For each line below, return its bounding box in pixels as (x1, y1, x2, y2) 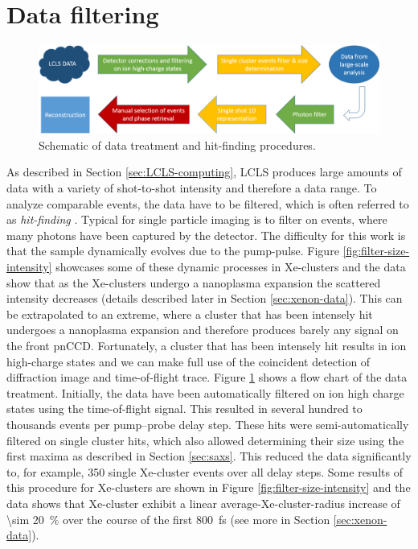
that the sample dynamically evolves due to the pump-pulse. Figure (6, 242, 339, 259)
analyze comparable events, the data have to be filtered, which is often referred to (6, 195, 409, 212)
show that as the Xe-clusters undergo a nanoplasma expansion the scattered (6, 274, 381, 291)
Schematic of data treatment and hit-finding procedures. (39, 136, 316, 153)
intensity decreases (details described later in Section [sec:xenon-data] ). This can (6, 290, 403, 307)
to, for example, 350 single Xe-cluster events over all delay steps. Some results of (6, 463, 403, 480)
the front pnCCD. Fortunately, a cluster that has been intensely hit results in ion (6, 336, 407, 353)
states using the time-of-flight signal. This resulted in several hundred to (6, 400, 363, 417)
